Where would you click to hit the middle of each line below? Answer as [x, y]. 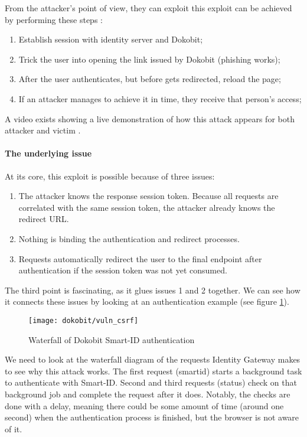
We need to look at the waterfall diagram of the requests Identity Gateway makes [153, 359]
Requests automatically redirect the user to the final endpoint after [140, 258]
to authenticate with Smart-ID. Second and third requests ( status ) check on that [151, 382]
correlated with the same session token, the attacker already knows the [147, 207]
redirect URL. [44, 219]
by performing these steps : [54, 19]
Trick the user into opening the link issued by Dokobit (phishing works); [149, 59]
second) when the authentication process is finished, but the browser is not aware [152, 417]
